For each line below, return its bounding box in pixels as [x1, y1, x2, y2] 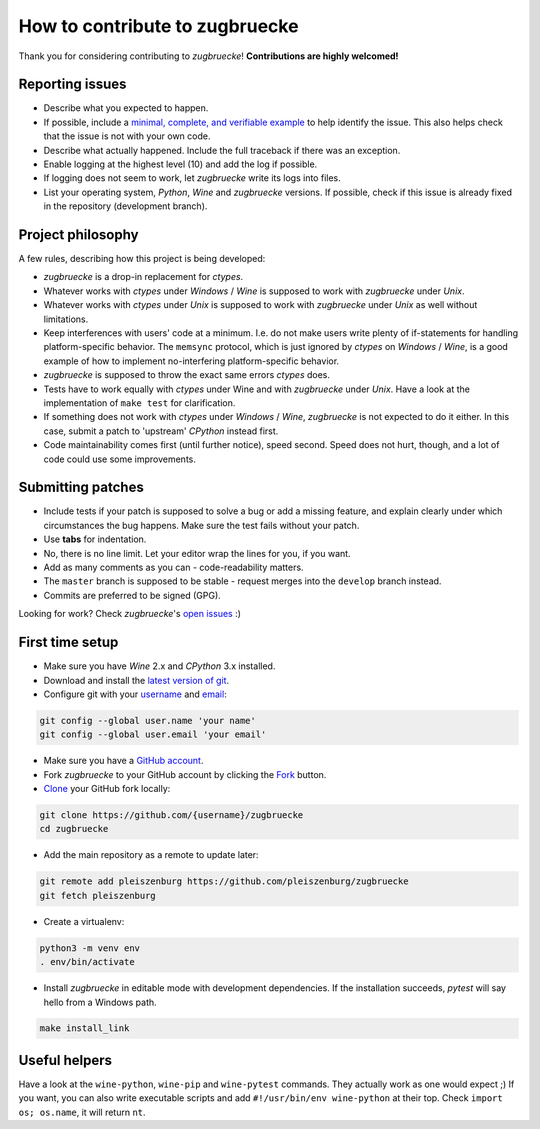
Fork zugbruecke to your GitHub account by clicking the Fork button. [43, 768, 327, 780]
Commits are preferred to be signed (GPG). [43, 589, 222, 601]
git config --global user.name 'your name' [39, 715, 257, 726]
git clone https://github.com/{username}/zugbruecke [39, 810, 304, 821]
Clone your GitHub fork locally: [43, 783, 171, 795]
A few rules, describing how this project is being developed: [18, 253, 266, 265]
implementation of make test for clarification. [43, 397, 236, 409]
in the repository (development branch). [43, 200, 208, 212]
